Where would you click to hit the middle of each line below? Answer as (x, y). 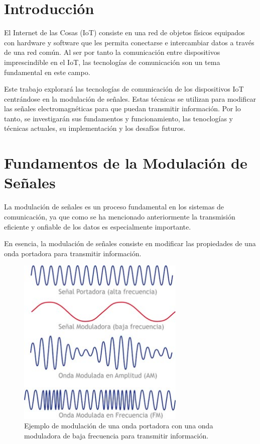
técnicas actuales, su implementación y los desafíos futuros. (95, 128)
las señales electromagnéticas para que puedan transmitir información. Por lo (122, 108)
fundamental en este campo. (47, 72)
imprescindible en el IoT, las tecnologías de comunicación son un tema (112, 62)
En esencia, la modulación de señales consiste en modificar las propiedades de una (130, 243)
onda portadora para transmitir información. (73, 253)
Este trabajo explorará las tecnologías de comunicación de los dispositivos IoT (124, 89)
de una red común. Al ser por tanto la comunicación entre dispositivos (112, 52)
